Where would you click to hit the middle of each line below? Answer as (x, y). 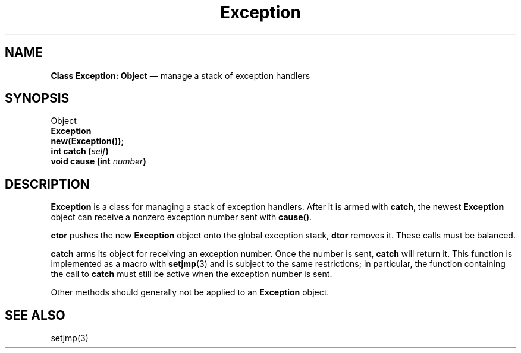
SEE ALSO (35, 315)
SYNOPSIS (37, 98)
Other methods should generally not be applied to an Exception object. (190, 292)
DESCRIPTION (47, 184)
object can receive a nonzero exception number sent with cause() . (181, 217)
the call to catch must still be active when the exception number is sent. (192, 274)
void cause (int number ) (98, 161)
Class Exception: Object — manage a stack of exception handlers (181, 75)
